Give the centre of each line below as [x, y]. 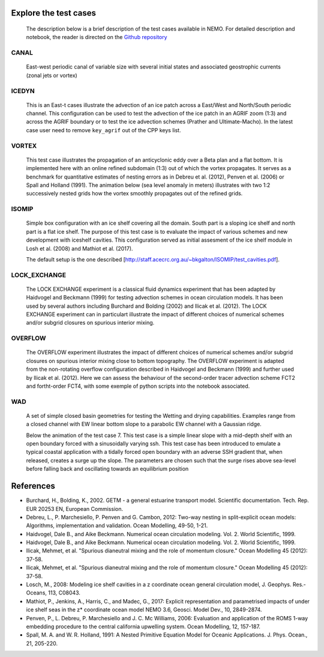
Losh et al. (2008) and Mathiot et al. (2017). [79, 248]
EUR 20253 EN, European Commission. [74, 509]
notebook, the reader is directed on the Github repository [97, 37]
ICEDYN [23, 91]
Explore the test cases [53, 13]
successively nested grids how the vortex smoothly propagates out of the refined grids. [134, 194]
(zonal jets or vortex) [52, 75]
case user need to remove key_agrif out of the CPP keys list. [103, 130]
